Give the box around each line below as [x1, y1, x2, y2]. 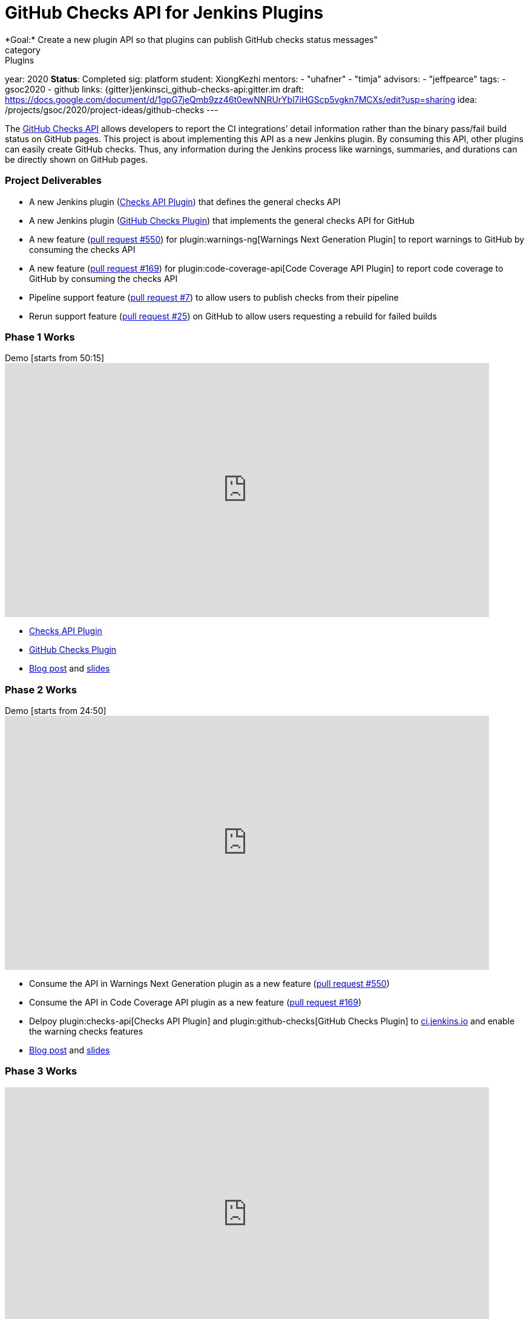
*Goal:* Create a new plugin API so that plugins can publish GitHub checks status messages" [5, 34, 378, 45]
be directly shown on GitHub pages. [5, 154, 148, 165]
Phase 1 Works [5, 330, 75, 343]
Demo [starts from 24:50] [5, 705, 107, 716]
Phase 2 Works [5, 683, 77, 696]
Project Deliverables [5, 174, 102, 187]
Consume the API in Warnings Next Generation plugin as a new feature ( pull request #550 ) [29, 978, 390, 989]
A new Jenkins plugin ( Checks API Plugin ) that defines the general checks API [29, 196, 341, 207]
